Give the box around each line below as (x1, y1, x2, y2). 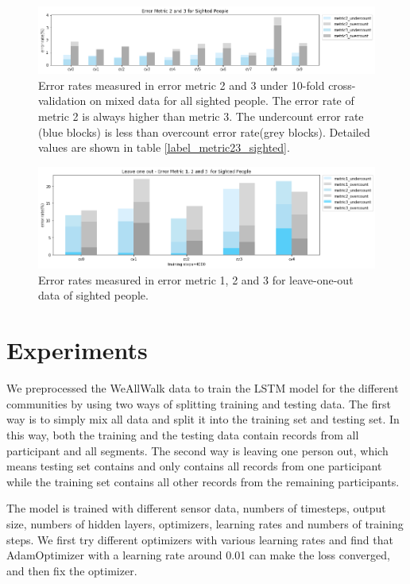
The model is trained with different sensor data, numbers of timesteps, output (6, 500, 386, 516)
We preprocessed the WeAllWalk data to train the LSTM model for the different (6, 380, 399, 396)
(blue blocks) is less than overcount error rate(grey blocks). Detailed (38, 123, 370, 140)
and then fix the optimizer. (6, 562, 137, 578)
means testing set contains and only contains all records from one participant (6, 458, 382, 474)
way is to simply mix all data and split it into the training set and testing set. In (6, 411, 400, 427)
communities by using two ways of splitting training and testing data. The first (6, 395, 391, 412)
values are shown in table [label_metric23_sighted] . (38, 139, 290, 156)
